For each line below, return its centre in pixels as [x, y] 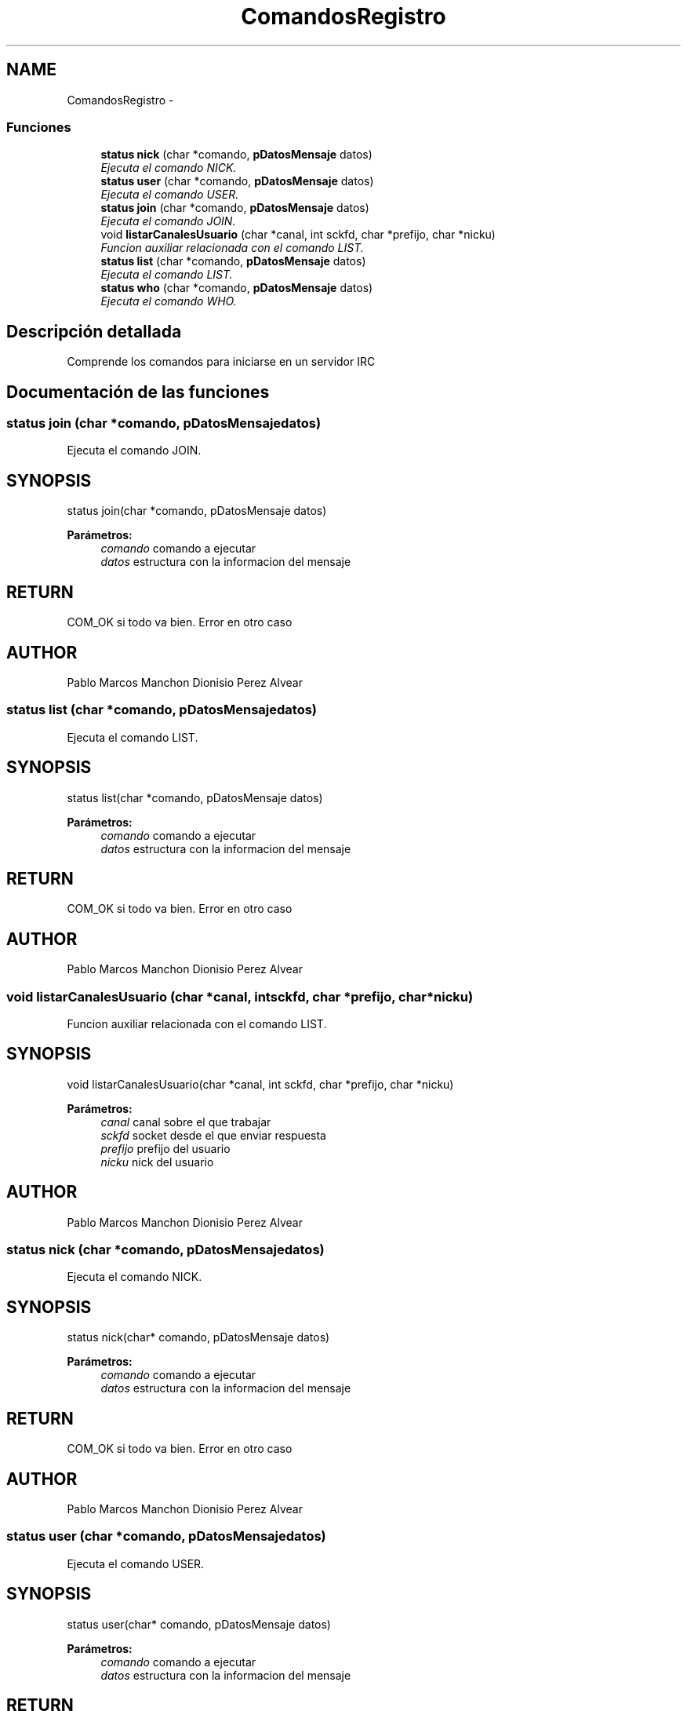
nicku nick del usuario [157, 1162]
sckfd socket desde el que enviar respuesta [213, 1135]
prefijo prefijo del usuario [165, 1148]
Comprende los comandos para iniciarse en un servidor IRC [221, 362]
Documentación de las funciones [138, 392]
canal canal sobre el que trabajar [186, 1122]
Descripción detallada [94, 331]
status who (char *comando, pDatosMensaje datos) [237, 288]
